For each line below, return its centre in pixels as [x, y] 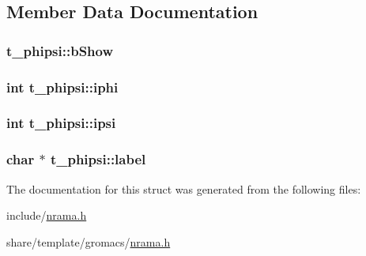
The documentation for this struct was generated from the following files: [184, 188]
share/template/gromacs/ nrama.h [89, 241]
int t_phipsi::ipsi [61, 123]
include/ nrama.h [47, 215]
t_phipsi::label [98, 159]
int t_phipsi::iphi [62, 87]
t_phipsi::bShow [60, 50]
